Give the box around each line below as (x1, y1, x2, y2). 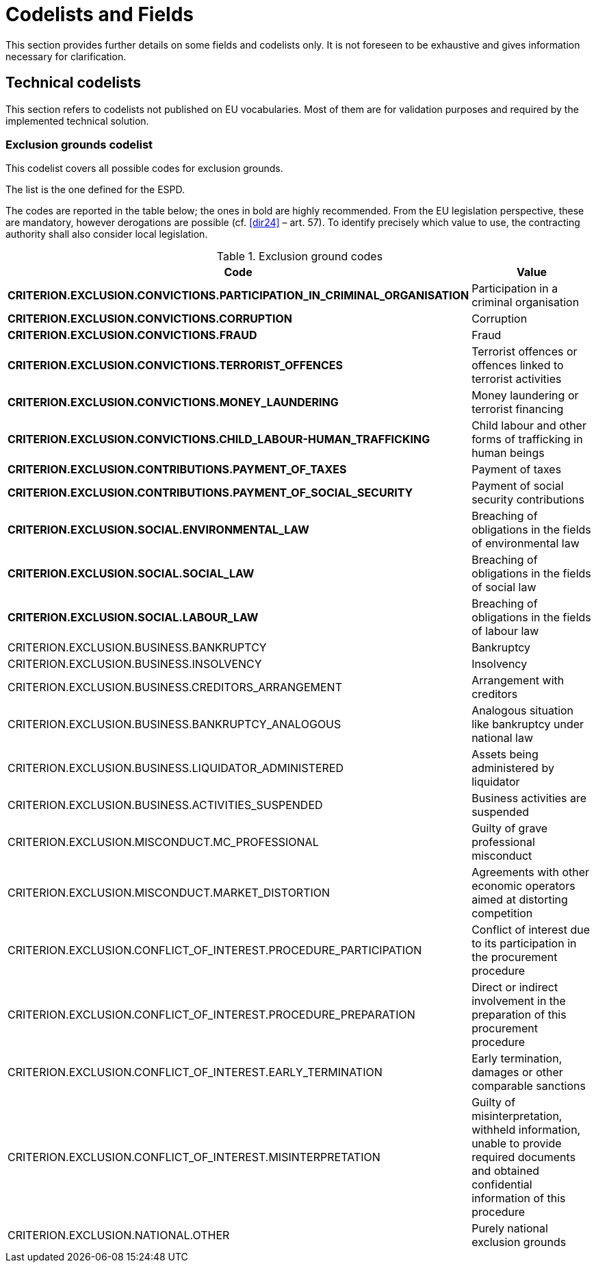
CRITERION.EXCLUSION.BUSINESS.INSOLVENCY (8, 657, 262, 671)
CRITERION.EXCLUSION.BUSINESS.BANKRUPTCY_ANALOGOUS (8, 717, 341, 732)
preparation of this (471, 1008, 567, 1022)
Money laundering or (471, 388, 579, 403)
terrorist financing (471, 402, 564, 417)
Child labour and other (471, 419, 586, 433)
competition (471, 906, 533, 921)
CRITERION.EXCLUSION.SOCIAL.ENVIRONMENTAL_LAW (8, 523, 309, 537)
